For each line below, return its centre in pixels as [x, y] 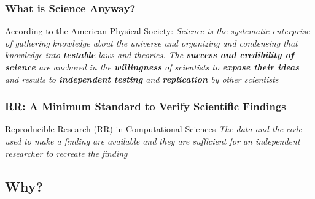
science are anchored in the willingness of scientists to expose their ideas [152, 67]
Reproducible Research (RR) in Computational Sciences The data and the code [154, 129]
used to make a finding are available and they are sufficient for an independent [153, 141]
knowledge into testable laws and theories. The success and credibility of [150, 55]
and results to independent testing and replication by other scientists [142, 79]
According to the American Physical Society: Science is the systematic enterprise [157, 31]
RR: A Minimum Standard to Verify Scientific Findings [146, 106]
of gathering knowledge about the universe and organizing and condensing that [151, 43]
